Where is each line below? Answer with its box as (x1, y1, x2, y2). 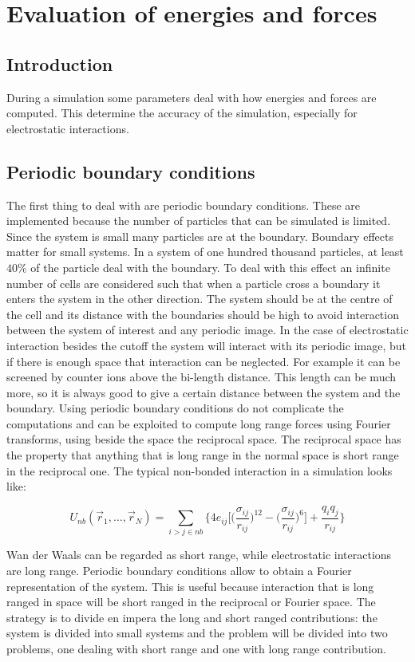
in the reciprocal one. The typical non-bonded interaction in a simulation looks (6, 462, 393, 479)
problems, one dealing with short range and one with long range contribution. (6, 640, 387, 656)
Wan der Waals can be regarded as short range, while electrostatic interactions (6, 546, 392, 563)
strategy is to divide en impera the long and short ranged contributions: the (6, 609, 377, 625)
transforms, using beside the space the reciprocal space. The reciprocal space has (6, 431, 401, 447)
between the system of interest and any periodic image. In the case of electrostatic (6, 321, 409, 338)
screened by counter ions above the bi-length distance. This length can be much (6, 368, 397, 385)
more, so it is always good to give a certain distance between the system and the (6, 384, 401, 400)
